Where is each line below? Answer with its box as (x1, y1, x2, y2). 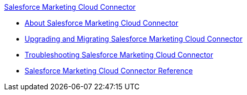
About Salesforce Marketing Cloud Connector (25, 18, 179, 27)
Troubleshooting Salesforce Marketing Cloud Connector (25, 50, 213, 59)
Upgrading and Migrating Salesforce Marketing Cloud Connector (25, 34, 243, 43)
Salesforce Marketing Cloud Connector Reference (25, 66, 193, 75)
